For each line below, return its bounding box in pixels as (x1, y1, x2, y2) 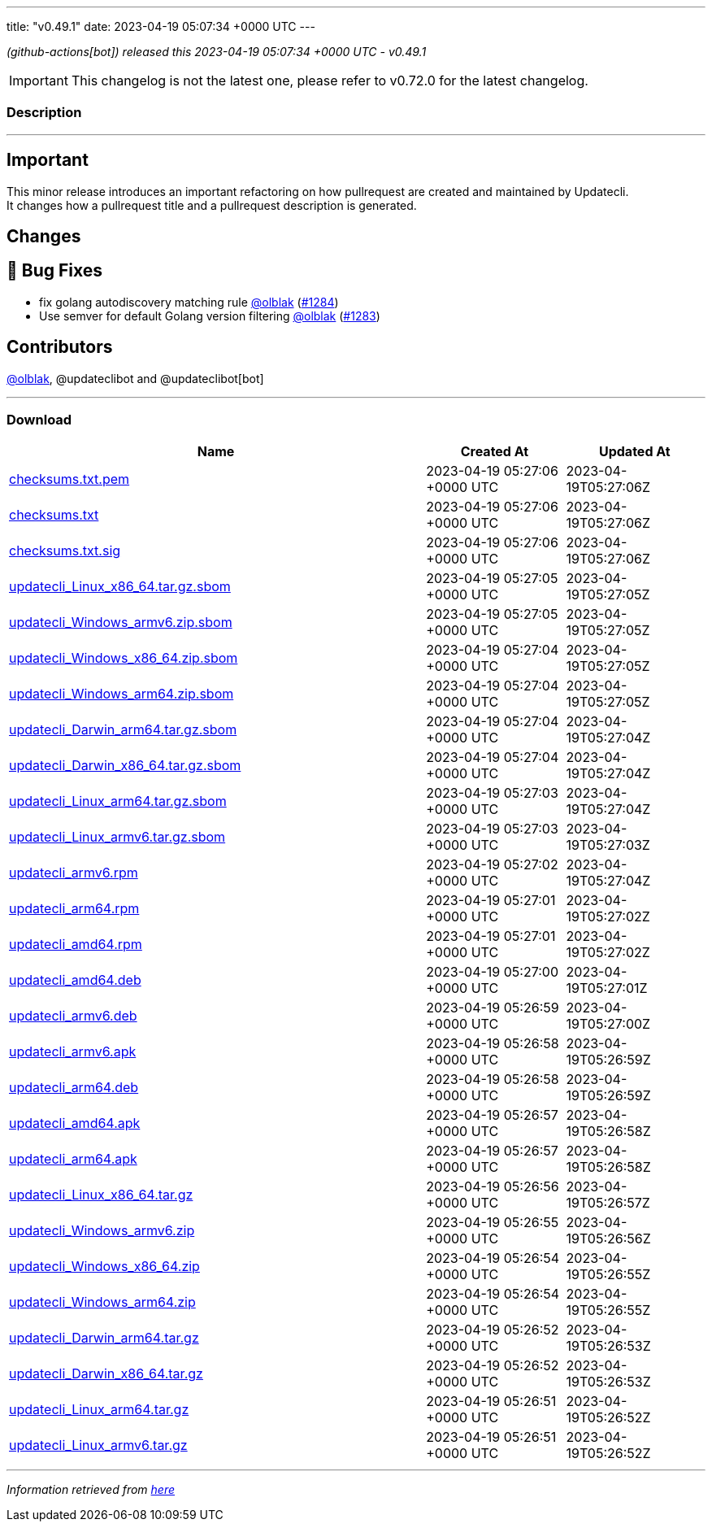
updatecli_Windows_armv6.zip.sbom (9, 614, 232, 631)
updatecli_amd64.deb (9, 972, 141, 989)
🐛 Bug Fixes (7, 260, 103, 281)
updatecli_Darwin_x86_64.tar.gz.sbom (9, 757, 241, 774)
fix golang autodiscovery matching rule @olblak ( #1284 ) (39, 294, 339, 309)
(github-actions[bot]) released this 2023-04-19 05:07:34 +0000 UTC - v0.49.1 (7, 45, 427, 59)
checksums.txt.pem (9, 471, 130, 488)
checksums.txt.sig (9, 542, 121, 559)
